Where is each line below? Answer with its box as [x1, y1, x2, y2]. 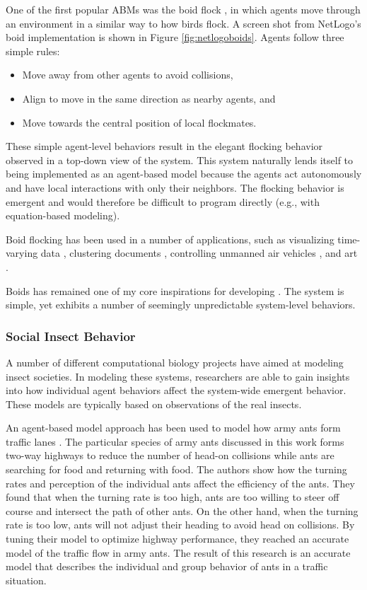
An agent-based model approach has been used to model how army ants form [6, 420, 341, 435]
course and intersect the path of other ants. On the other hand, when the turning [6, 503, 359, 518]
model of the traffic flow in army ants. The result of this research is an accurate [6, 545, 351, 560]
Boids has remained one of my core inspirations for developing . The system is [6, 283, 344, 298]
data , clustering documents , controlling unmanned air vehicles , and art [40, 245, 358, 260]
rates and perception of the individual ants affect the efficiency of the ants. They [6, 475, 355, 490]
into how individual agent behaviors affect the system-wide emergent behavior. [6, 383, 346, 398]
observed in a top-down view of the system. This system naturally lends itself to [6, 152, 354, 167]
